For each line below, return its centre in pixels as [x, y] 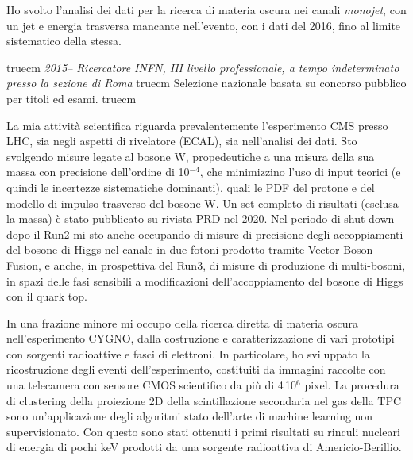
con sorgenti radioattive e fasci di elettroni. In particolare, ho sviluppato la [188, 353]
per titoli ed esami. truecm [71, 98]
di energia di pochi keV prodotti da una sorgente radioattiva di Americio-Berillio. [204, 447]
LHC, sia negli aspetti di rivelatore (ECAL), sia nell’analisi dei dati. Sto [182, 141]
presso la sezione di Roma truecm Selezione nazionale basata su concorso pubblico [206, 83]
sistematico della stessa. [64, 41]
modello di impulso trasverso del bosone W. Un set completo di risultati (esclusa [203, 203]
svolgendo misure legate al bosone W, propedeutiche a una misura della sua [191, 156]
